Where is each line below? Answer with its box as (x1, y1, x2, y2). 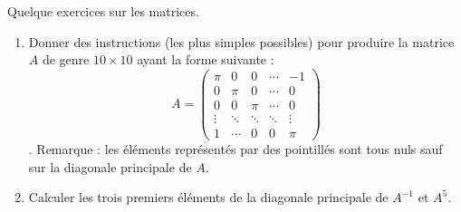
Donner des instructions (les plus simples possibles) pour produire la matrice (28, 32, 455, 51)
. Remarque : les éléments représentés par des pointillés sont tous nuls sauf (28, 140, 443, 158)
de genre (42, 50, 90, 69)
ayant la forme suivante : (137, 50, 274, 69)
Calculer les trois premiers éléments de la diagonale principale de (28, 188, 389, 207)
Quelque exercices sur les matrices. (7, 2, 199, 20)
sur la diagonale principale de (28, 157, 192, 176)
